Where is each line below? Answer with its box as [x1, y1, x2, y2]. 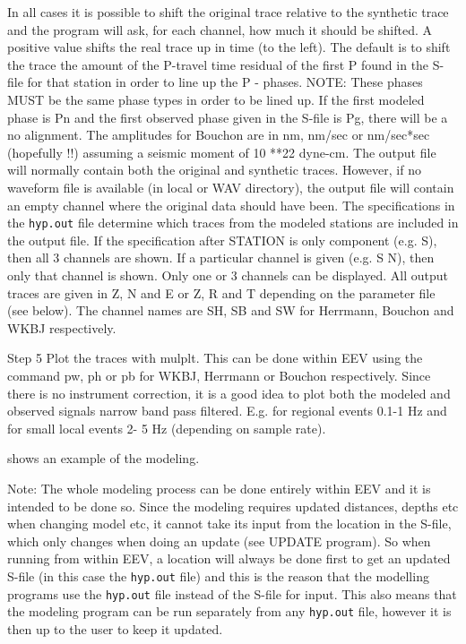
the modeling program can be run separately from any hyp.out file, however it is [7, 602, 452, 621]
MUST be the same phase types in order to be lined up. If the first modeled [7, 90, 425, 108]
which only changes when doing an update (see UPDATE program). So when [7, 531, 431, 550]
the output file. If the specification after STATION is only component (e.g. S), [7, 230, 437, 249]
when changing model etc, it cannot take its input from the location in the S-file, [7, 514, 452, 533]
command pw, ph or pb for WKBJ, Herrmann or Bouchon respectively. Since [7, 365, 431, 384]
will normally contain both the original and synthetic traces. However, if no [7, 160, 421, 179]
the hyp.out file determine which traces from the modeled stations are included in [7, 213, 459, 232]
